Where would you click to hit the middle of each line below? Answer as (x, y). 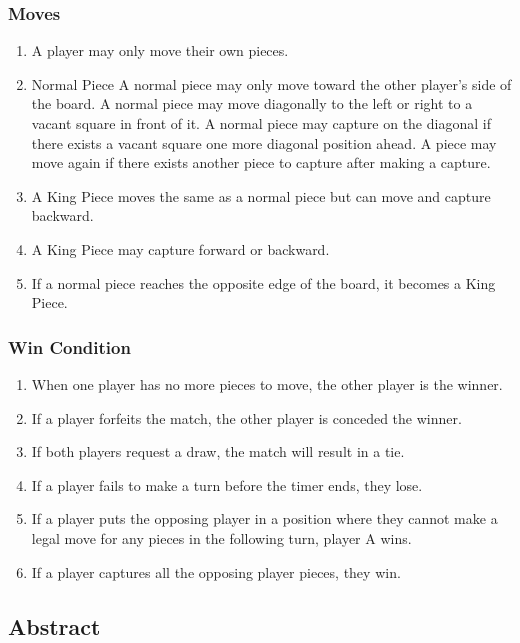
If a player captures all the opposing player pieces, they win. (216, 571)
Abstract (54, 625)
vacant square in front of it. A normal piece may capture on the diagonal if (261, 123)
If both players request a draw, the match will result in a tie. (218, 451)
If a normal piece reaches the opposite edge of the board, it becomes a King (263, 282)
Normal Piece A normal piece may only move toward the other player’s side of (271, 83)
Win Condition (69, 346)
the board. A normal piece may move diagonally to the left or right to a (252, 103)
